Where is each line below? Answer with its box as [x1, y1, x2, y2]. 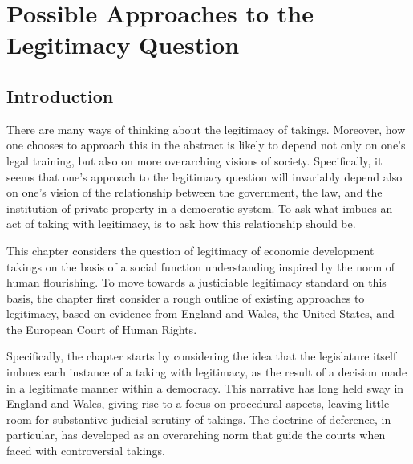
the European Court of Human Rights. [6, 320, 197, 337]
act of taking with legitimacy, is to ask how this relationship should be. [6, 215, 356, 232]
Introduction [6, 83, 114, 108]
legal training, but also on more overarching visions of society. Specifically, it [6, 152, 383, 169]
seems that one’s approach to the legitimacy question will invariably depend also [6, 168, 403, 185]
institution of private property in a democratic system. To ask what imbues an [6, 199, 393, 216]
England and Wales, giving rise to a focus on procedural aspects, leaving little [6, 395, 390, 412]
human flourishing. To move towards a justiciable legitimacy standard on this [6, 274, 387, 291]
